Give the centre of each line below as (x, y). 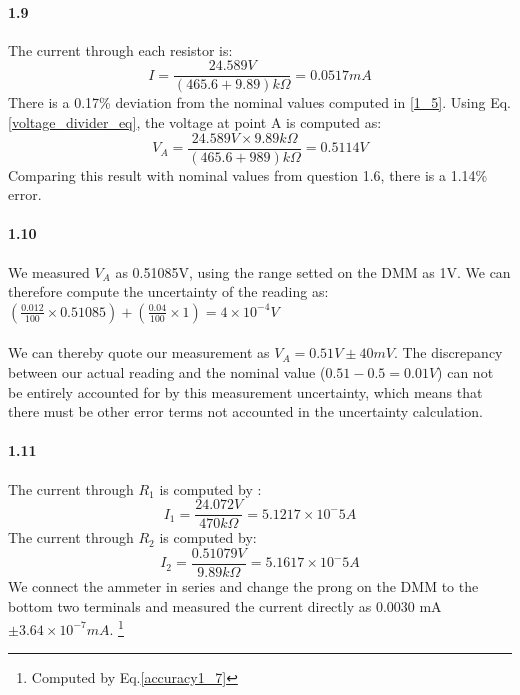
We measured (49, 271)
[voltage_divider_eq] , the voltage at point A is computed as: (195, 122)
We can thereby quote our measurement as (139, 352)
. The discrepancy (448, 352)
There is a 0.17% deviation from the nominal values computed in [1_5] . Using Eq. (259, 102)
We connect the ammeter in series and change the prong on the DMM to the (243, 585)
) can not (465, 372)
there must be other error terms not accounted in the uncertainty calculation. (245, 411)
